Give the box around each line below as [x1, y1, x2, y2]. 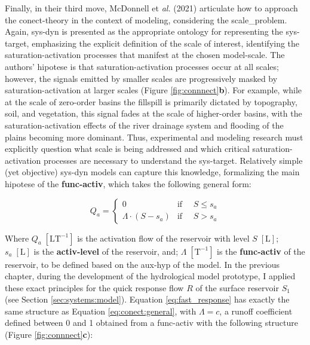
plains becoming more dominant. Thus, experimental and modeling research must [5, 130, 303, 143]
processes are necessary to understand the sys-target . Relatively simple [43, 154, 303, 166]
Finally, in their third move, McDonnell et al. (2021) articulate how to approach [5, 2, 298, 14]
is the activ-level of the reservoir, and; [33, 245, 179, 257]
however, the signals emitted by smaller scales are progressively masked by [5, 72, 278, 84]
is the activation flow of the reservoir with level [77, 231, 250, 244]
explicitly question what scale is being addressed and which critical [5, 142, 250, 155]
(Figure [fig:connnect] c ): [5, 328, 93, 341]
